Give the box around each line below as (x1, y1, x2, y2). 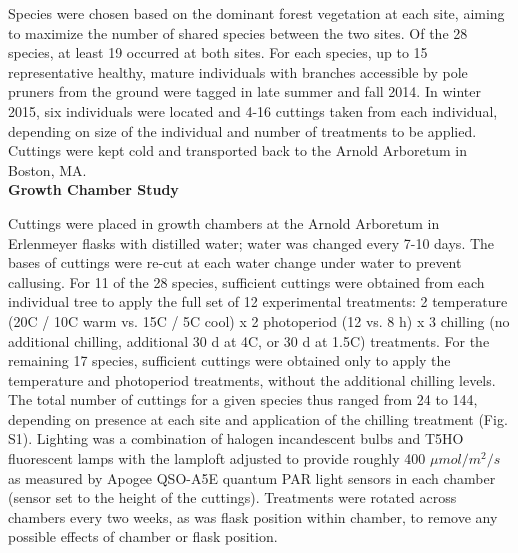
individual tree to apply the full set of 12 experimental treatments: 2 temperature (8, 291, 508, 312)
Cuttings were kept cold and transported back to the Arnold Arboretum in (8, 140, 467, 161)
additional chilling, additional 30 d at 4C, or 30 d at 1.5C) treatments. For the (8, 330, 490, 351)
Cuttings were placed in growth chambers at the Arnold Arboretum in (8, 212, 440, 233)
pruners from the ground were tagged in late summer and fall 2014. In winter (8, 81, 481, 102)
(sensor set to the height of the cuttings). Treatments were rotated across (8, 487, 457, 508)
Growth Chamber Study (8, 179, 179, 200)
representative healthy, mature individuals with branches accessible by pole (8, 61, 468, 82)
